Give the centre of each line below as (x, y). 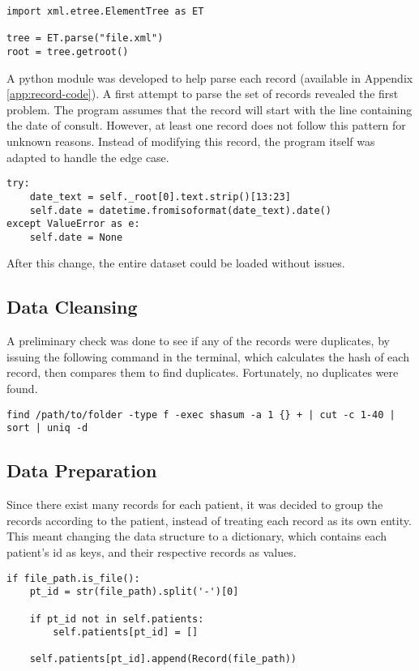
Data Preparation (82, 470)
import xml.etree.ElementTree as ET (105, 11)
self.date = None (76, 237)
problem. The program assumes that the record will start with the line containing (209, 109)
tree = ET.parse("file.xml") (85, 38)
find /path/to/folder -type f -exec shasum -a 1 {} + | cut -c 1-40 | (201, 415)
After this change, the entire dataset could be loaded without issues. (176, 263)
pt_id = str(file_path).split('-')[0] (134, 592)
